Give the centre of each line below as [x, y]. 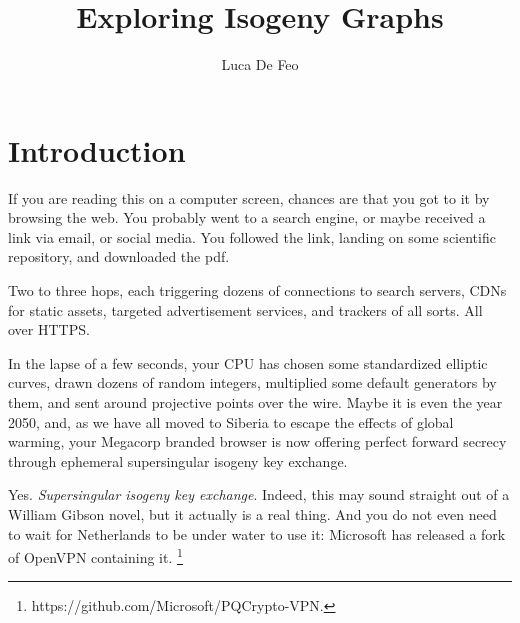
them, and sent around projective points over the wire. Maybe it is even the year [255, 402]
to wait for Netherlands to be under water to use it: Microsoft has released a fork [257, 533]
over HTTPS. [49, 329]
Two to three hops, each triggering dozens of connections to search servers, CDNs [257, 290]
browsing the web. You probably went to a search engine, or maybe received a [247, 217]
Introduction [97, 149]
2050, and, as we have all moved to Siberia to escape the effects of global [231, 421]
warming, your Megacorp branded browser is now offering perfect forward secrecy [257, 441]
